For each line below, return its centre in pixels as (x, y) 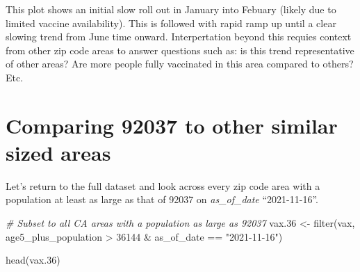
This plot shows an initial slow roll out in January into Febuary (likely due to (171, 9)
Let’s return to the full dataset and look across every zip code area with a (163, 185)
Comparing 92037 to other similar (172, 125)
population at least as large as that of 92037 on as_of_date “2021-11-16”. (162, 199)
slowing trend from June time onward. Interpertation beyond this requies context (179, 37)
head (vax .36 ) (33, 260)
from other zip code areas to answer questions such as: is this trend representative (180, 50)
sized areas (58, 152)
